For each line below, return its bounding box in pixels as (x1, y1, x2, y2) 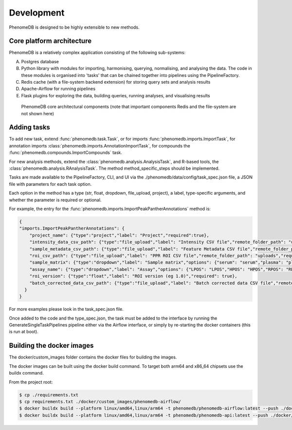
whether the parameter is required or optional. (9, 197, 102, 203)
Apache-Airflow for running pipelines (21, 86, 96, 92)
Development (9, 7, 65, 18)
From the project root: (9, 379, 53, 385)
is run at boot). (9, 329, 38, 335)
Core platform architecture (9, 37, 92, 45)
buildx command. (9, 370, 44, 376)
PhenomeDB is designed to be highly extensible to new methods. (9, 24, 140, 30)
